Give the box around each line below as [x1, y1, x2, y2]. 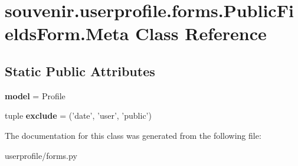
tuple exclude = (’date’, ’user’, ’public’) [5, 109, 152, 122]
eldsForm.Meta [5, 21, 129, 45]
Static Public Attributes [5, 61, 155, 80]
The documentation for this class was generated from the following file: [5, 129, 261, 141]
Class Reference [135, 21, 267, 45]
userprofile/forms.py [5, 149, 77, 161]
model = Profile [5, 89, 66, 102]
